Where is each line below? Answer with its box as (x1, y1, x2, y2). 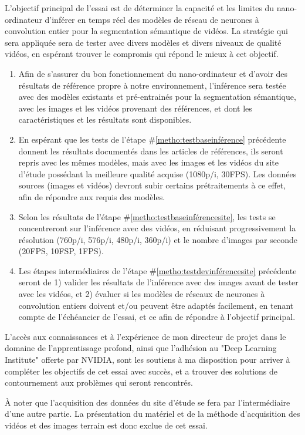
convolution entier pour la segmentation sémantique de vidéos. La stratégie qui (5, 25, 288, 37)
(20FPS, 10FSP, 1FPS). (18, 245, 104, 257)
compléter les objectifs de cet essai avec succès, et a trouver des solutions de (5, 365, 278, 377)
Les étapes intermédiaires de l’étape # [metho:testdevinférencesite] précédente (18, 264, 297, 276)
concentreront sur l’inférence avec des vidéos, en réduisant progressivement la (18, 222, 296, 234)
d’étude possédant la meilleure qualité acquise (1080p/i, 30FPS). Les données (18, 167, 297, 180)
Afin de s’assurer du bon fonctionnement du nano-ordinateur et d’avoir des (18, 67, 288, 79)
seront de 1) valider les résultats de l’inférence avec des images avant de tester (18, 276, 299, 288)
